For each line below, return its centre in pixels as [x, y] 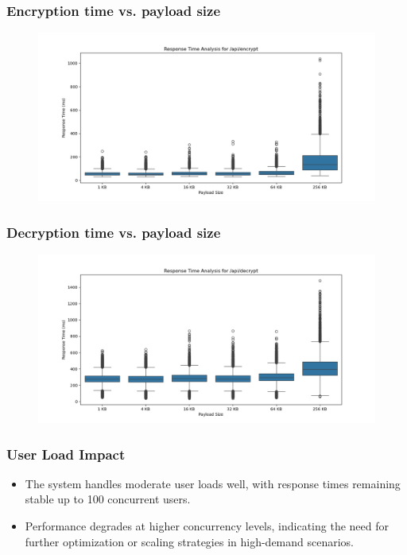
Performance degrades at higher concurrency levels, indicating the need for [207, 526]
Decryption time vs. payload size [114, 232]
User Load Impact [66, 454]
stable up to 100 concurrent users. [108, 499]
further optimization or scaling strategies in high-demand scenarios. [190, 541]
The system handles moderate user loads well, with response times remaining [213, 483]
